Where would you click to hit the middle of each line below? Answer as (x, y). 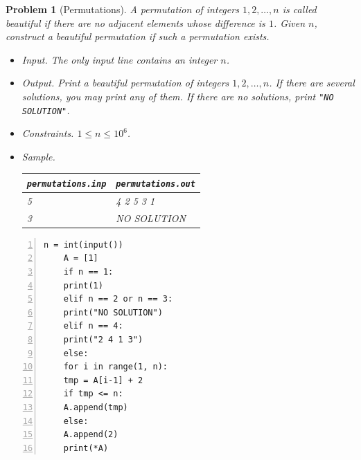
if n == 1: (88, 272)
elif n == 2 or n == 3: (118, 299)
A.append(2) (91, 435)
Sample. (38, 156)
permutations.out (156, 184)
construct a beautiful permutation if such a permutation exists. (138, 36)
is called (299, 9)
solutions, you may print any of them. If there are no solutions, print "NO (178, 96)
